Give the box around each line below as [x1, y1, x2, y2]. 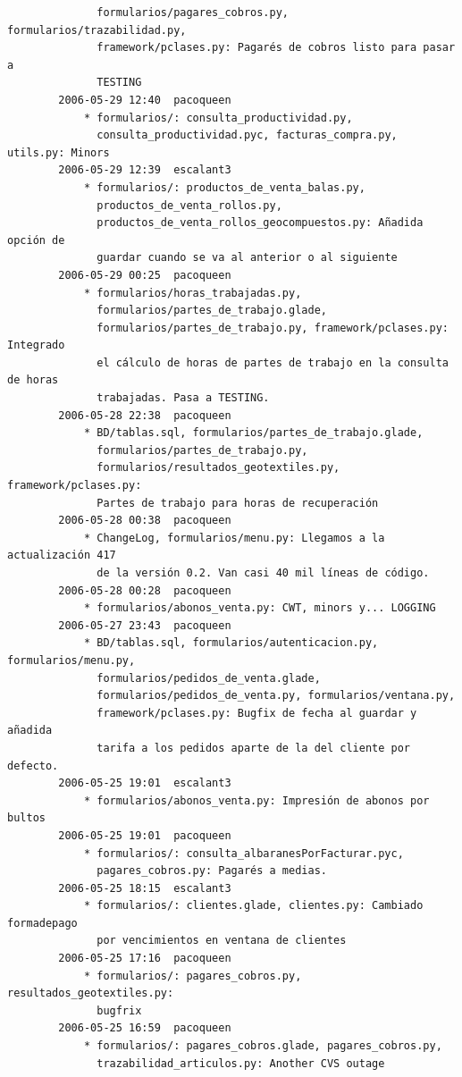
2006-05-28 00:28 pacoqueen [58, 584, 231, 597]
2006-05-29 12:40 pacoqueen [58, 93, 231, 106]
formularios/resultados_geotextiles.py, [97, 461, 340, 475]
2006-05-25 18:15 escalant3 [58, 881, 231, 895]
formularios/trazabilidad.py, [7, 23, 187, 37]
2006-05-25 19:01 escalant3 [58, 777, 231, 790]
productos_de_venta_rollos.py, [97, 198, 282, 212]
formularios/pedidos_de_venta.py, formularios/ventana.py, [97, 689, 456, 703]
